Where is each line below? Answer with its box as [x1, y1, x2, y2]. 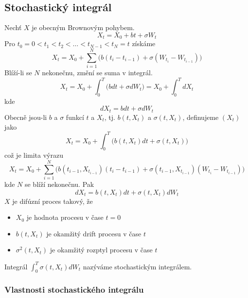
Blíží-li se [4, 67, 32, 77]
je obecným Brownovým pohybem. [32, 22, 135, 33]
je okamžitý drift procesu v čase [46, 228, 142, 238]
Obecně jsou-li [4, 112, 47, 122]
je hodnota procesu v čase [26, 212, 104, 222]
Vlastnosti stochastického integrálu [4, 283, 144, 296]
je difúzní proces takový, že [12, 196, 93, 206]
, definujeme [182, 112, 219, 122]
